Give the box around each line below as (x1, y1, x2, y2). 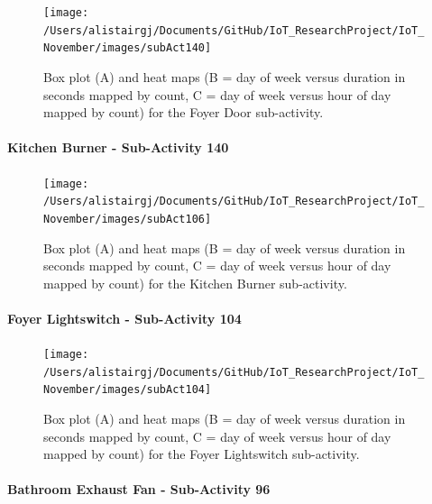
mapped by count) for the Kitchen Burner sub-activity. (43, 273, 347, 292)
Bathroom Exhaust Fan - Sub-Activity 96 (7, 480, 271, 499)
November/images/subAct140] (43, 41, 212, 55)
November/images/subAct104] (43, 383, 212, 397)
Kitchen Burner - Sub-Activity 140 (7, 138, 229, 157)
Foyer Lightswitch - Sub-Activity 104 (7, 308, 242, 327)
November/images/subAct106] (43, 212, 212, 225)
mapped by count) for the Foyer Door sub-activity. (43, 103, 324, 122)
